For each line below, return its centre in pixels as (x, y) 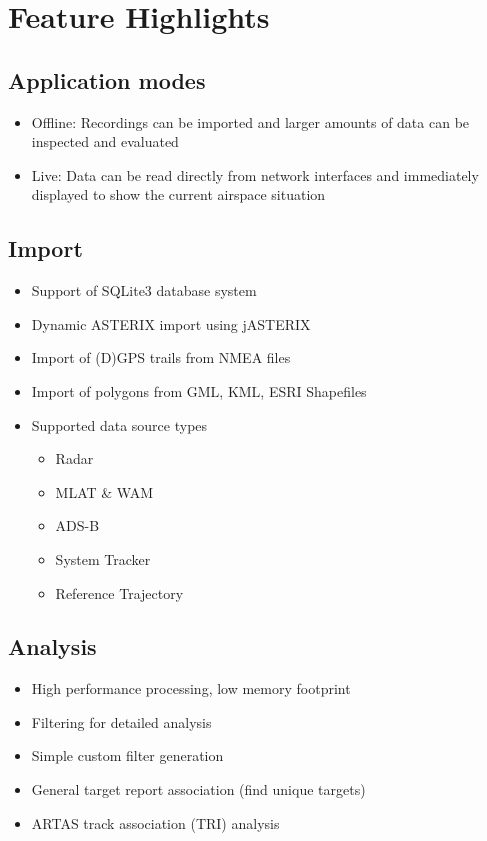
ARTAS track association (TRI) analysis (155, 822)
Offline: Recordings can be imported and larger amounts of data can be (250, 121)
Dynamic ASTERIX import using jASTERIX (171, 323)
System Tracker (103, 558)
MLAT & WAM (104, 491)
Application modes (107, 79)
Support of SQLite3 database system (144, 290)
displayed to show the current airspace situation (178, 194)
